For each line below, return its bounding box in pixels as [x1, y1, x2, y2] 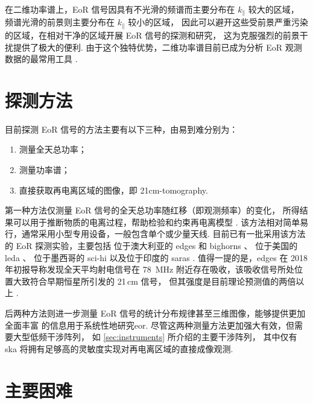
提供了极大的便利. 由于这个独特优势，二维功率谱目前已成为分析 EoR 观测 [13, 40, 302, 53]
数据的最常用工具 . [5, 52, 78, 65]
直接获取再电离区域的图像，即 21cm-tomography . [19, 183, 208, 196]
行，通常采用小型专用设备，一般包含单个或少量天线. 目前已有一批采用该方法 [5, 227, 306, 240]
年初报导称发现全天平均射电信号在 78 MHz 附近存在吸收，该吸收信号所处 [5, 263, 294, 276]
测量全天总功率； [19, 143, 87, 156]
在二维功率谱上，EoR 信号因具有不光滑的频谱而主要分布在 [5, 3, 235, 15]
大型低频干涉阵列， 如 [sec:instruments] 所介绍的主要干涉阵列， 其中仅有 [13, 330, 297, 343]
